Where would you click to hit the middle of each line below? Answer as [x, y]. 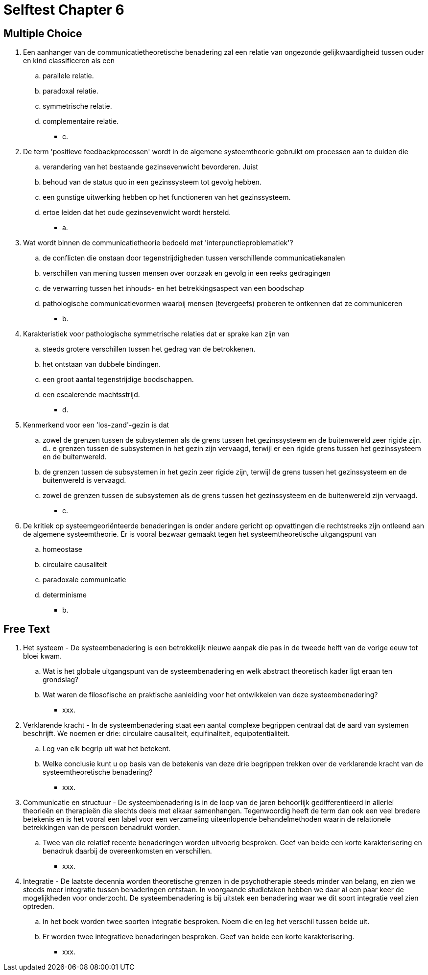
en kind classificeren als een [69, 61]
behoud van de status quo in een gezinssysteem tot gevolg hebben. [152, 182]
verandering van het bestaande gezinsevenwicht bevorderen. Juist [150, 167]
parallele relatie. [68, 76]
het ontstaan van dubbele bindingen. [102, 364]
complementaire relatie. [81, 121]
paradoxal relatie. [71, 91]
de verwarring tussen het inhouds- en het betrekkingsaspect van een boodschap [173, 288]
